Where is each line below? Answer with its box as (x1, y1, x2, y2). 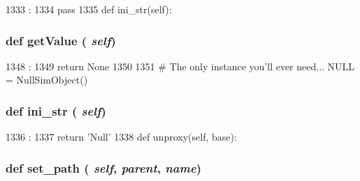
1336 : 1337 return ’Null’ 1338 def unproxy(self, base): (6, 129, 237, 144)
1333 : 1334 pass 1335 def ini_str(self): (6, 2, 172, 16)
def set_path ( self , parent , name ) (6, 159, 201, 176)
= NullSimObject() (6, 72, 88, 87)
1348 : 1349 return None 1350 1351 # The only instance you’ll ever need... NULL (6, 58, 355, 73)
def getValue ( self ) (6, 31, 116, 49)
